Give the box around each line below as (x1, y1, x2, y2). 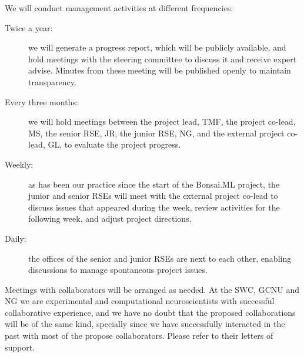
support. (5, 341, 35, 353)
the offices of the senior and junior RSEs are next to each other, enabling (28, 252, 292, 264)
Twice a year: (5, 21, 53, 34)
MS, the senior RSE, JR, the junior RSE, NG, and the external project (28, 126, 285, 139)
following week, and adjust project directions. (28, 212, 192, 225)
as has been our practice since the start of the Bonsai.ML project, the (28, 178, 280, 190)
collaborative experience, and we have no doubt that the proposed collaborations (5, 306, 296, 318)
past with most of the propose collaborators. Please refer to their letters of (5, 329, 273, 342)
